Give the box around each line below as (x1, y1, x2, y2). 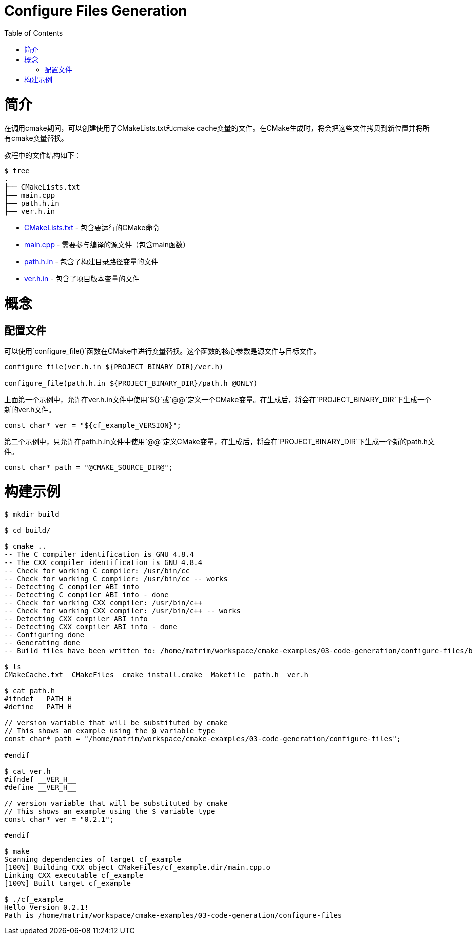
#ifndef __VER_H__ (4, 775, 76, 783)
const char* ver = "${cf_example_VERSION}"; (4, 421, 182, 430)
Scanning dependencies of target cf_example (4, 855, 182, 863)
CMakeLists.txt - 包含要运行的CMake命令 (24, 223, 160, 232)
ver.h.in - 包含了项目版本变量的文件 (24, 274, 140, 283)
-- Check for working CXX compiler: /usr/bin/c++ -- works (4, 606, 241, 615)
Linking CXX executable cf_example (4, 871, 144, 879)
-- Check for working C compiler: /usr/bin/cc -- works (4, 574, 228, 583)
